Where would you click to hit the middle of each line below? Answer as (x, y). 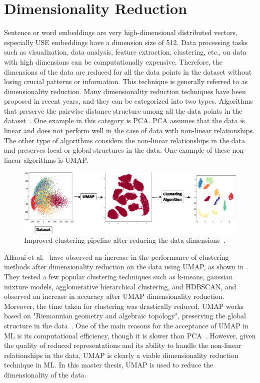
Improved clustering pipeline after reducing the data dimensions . (125, 240)
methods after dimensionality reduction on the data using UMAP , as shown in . (126, 267)
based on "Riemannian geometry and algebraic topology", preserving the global (125, 316)
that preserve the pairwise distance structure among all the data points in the (123, 110)
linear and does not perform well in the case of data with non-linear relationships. (129, 130)
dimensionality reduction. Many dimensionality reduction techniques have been (125, 91)
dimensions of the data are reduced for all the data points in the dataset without (128, 71)
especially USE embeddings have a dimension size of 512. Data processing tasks (126, 42)
